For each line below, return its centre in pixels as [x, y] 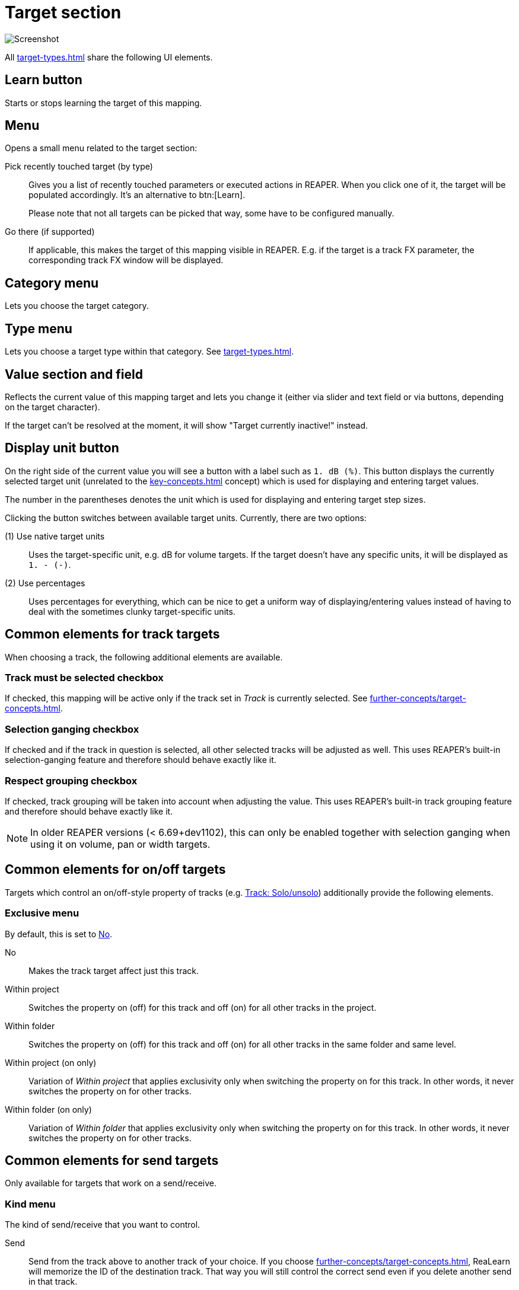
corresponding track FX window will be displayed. [126, 260]
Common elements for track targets [112, 634]
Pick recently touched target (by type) [79, 167]
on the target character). [52, 407]
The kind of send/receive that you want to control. [103, 1225]
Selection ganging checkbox [72, 729]
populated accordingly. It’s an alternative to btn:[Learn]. [137, 195]
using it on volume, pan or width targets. [120, 844]
